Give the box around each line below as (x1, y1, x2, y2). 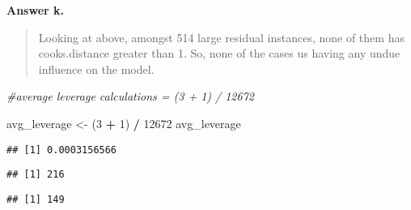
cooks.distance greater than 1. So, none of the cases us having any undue (38, 45, 400, 62)
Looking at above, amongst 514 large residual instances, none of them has (38, 28, 405, 45)
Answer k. (6, 2, 64, 18)
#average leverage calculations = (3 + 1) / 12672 (6, 88, 254, 105)
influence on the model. (38, 60, 155, 77)
